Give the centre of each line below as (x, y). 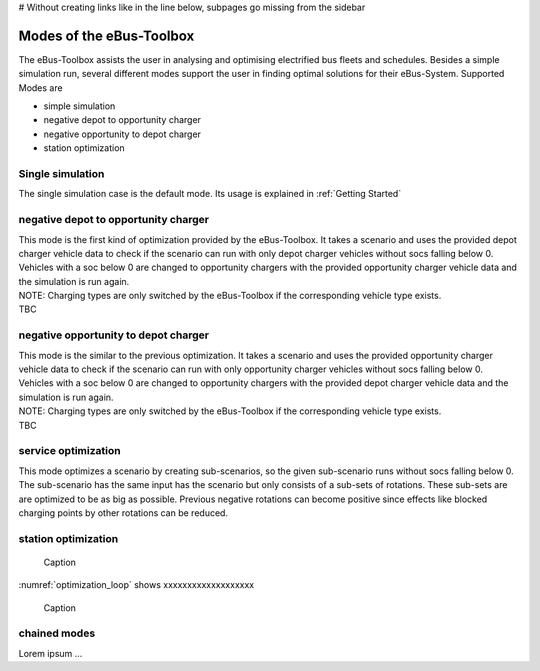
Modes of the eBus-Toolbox (106, 35)
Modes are (41, 87)
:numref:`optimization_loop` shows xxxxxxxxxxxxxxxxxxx (136, 585)
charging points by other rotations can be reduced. (123, 512)
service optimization (69, 451)
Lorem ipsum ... (50, 653)
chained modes (57, 633)
